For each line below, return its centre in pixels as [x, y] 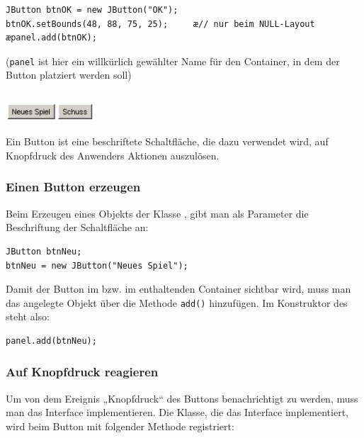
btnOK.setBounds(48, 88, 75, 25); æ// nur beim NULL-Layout [160, 24]
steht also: [28, 316]
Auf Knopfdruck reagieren [82, 372]
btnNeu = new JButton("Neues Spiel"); [97, 265]
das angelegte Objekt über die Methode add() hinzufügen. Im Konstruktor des [177, 302]
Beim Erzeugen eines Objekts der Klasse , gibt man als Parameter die [157, 213]
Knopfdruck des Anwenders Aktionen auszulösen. [113, 155]
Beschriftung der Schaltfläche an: [77, 227]
